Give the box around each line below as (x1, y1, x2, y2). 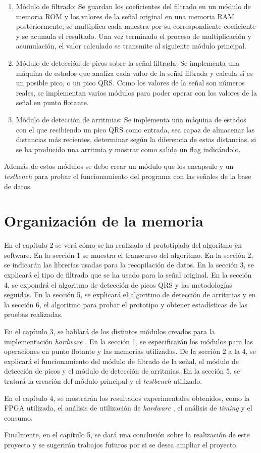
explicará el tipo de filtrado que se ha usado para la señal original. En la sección (4, 269, 252, 280)
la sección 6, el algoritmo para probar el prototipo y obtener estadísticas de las (4, 299, 248, 309)
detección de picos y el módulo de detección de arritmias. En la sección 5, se (4, 366, 240, 376)
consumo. (4, 412, 33, 423)
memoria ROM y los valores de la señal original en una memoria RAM (16, 11, 235, 21)
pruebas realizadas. (4, 309, 63, 320)
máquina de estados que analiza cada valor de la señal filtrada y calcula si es (16, 67, 253, 78)
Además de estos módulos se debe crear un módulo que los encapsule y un (4, 161, 234, 171)
